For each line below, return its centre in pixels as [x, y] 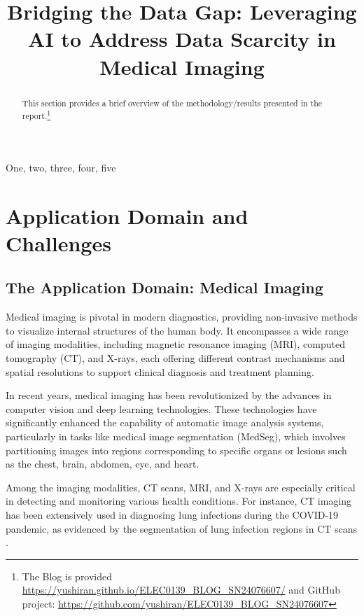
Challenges [58, 243]
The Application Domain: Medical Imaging [164, 287]
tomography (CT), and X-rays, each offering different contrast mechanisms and [175, 357]
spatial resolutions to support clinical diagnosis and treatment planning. [160, 371]
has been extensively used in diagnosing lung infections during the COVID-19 [172, 514]
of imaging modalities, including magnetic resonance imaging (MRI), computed [175, 344]
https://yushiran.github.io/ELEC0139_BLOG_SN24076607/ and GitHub [181, 590]
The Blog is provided [67, 576]
